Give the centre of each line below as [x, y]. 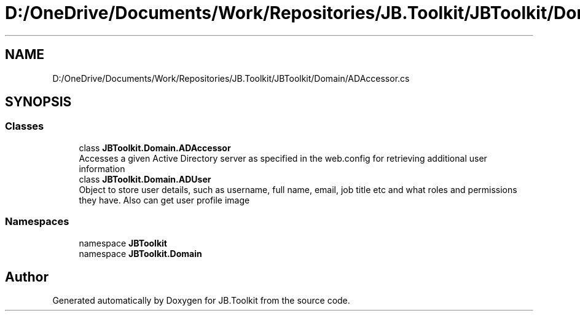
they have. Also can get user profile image [164, 200]
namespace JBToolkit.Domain [140, 253]
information [102, 168]
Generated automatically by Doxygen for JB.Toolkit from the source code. [201, 301]
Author [27, 277]
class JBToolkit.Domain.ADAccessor [155, 148]
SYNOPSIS [38, 102]
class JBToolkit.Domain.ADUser [145, 179]
